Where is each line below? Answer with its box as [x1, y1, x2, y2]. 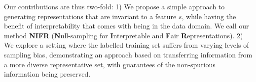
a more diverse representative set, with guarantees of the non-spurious [4, 59, 216, 69]
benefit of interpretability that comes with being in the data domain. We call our [4, 21, 249, 31]
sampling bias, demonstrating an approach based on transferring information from [4, 49, 253, 59]
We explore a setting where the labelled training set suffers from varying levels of [4, 40, 249, 50]
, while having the [182, 11, 236, 21]
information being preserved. [4, 69, 91, 79]
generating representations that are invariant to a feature [4, 11, 177, 21]
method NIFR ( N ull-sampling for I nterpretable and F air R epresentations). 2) [4, 30, 243, 40]
